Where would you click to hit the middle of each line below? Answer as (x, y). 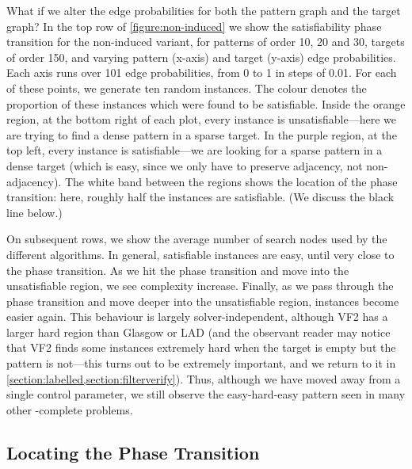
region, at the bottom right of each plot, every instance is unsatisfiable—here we (201, 119)
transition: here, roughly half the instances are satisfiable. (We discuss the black (200, 197)
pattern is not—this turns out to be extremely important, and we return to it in (201, 363)
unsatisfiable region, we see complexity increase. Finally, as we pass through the (200, 286)
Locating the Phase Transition (133, 452)
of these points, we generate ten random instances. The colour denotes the (187, 88)
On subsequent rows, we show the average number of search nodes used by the (197, 239)
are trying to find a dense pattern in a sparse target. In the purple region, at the (202, 134)
